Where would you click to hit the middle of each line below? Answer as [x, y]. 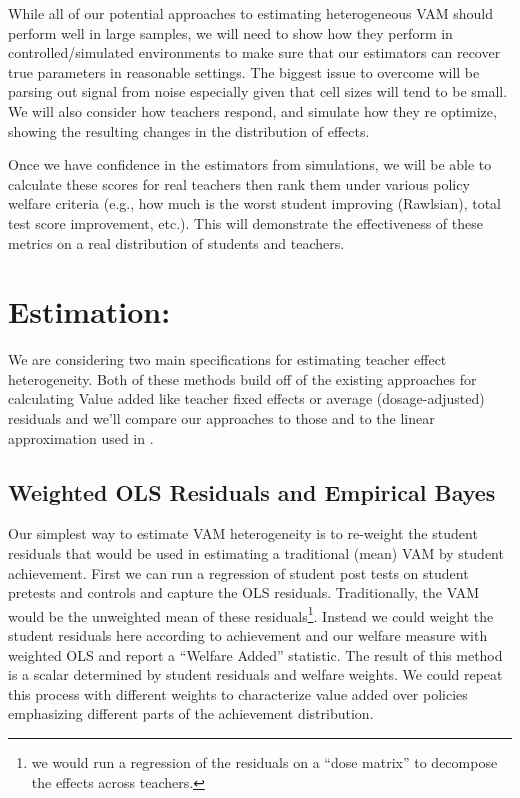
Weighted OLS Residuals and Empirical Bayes [252, 491]
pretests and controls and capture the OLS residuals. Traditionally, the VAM [243, 592]
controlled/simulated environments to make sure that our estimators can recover [254, 52]
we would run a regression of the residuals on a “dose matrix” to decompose [264, 762]
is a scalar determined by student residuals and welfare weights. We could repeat [255, 674]
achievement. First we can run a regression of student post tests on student [238, 572]
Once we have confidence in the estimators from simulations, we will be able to [250, 164]
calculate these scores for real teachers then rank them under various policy [239, 183]
